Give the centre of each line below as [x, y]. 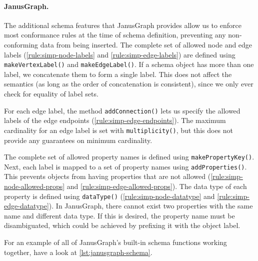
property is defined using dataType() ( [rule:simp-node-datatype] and [109, 196]
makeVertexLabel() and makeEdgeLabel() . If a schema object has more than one [129, 64]
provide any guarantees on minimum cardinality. [78, 140]
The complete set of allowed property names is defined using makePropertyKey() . [129, 157]
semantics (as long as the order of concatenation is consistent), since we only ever [129, 84]
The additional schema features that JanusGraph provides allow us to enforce [123, 25]
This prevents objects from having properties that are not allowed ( [107, 176]
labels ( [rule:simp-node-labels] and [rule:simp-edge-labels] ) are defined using [120, 54]
